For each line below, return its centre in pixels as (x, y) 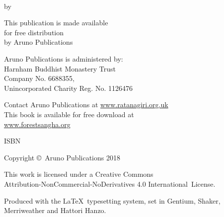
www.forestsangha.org (37, 124)
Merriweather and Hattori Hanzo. (55, 210)
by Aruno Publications (38, 42)
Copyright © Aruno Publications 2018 (62, 157)
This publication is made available (56, 23)
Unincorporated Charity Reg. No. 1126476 (68, 88)
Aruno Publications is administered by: (64, 58)
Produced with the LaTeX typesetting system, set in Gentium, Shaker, (112, 200)
